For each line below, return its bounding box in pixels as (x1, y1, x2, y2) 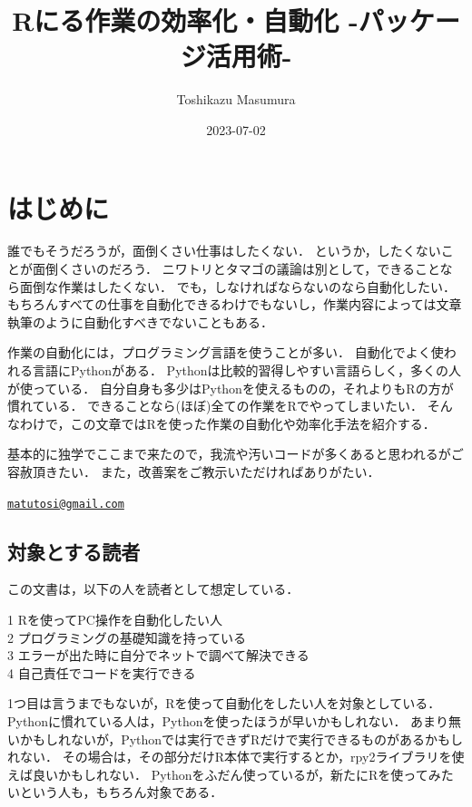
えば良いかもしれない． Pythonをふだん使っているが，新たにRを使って (7, 764, 428, 783)
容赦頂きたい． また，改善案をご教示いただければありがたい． (7, 462, 380, 481)
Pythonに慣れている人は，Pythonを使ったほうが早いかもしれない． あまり (7, 711, 449, 730)
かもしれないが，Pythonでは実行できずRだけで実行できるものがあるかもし (19, 729, 464, 748)
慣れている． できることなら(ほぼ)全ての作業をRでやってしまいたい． (7, 396, 424, 415)
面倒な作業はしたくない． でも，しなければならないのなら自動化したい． (19, 277, 457, 296)
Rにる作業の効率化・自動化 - (12, 2, 359, 39)
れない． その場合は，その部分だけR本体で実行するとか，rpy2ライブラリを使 (7, 747, 465, 766)
